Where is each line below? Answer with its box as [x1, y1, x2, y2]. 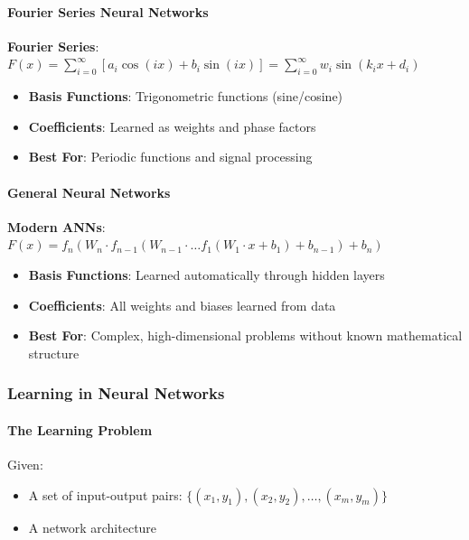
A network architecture [28, 517, 157, 536]
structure [28, 343, 80, 362]
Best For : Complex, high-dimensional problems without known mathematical [28, 326, 463, 345]
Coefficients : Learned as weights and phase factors [28, 116, 316, 135]
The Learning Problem [7, 420, 153, 439]
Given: [7, 454, 43, 473]
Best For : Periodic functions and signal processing [28, 147, 313, 166]
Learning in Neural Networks [7, 382, 225, 405]
